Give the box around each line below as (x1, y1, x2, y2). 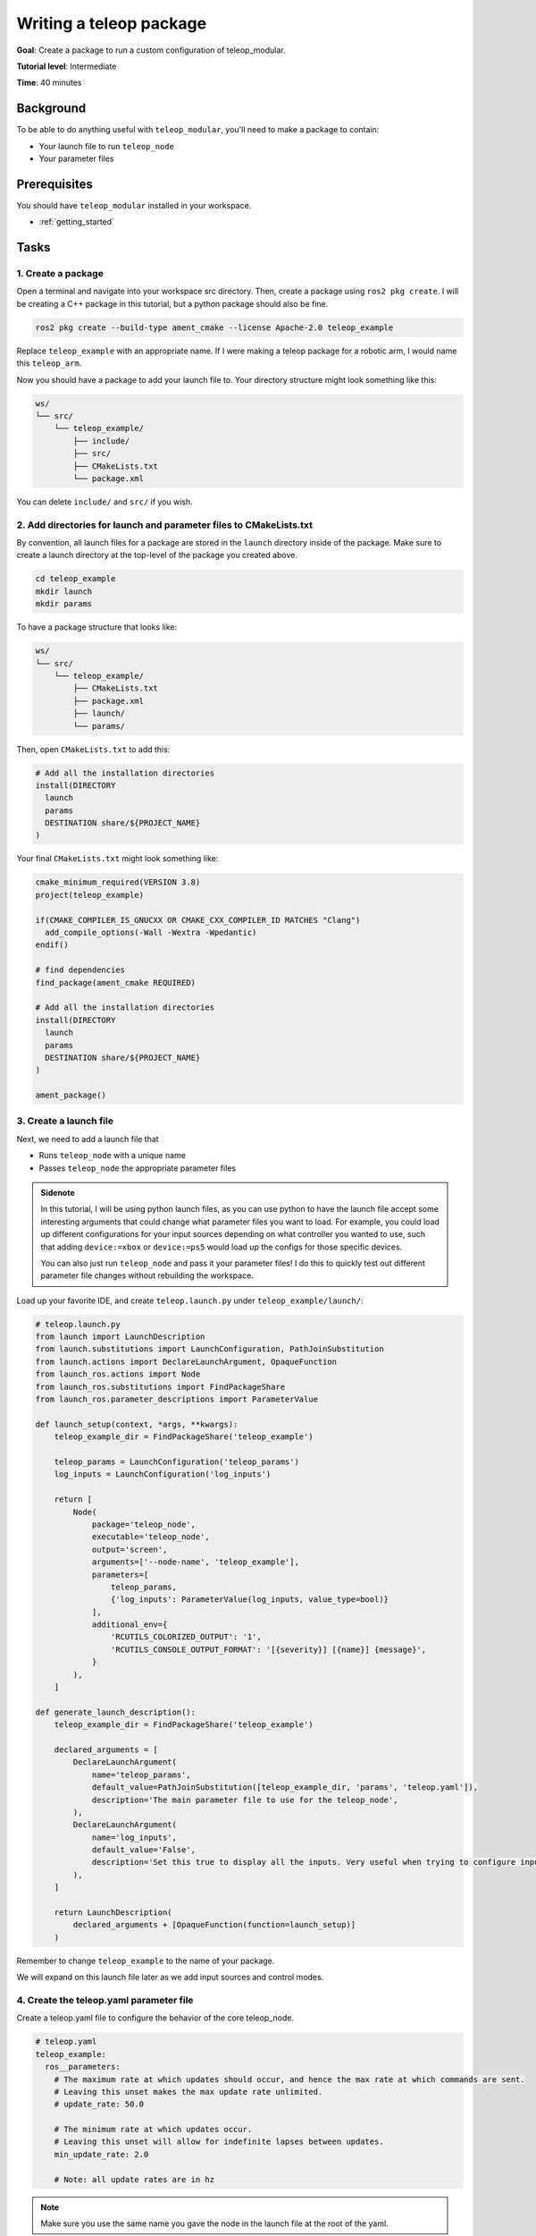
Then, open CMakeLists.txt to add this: (16, 743, 171, 755)
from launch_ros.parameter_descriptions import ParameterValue (35, 1394, 319, 1404)
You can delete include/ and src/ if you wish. (16, 496, 194, 507)
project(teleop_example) (35, 890, 145, 900)
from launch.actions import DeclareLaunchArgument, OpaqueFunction (35, 1356, 338, 1367)
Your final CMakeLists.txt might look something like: (16, 853, 219, 864)
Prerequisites (16, 176, 93, 191)
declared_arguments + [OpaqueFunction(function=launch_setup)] (72, 1919, 356, 1930)
